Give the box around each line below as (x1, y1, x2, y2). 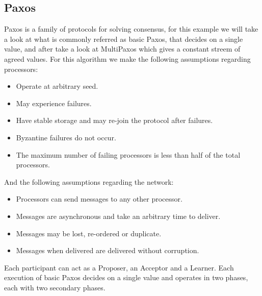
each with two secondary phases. (4, 282, 106, 292)
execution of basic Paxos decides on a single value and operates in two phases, (4, 272, 248, 283)
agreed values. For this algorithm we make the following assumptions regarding (4, 53, 251, 64)
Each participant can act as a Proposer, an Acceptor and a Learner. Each (4, 262, 234, 273)
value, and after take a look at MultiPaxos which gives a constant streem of (4, 43, 241, 54)
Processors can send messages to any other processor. (16, 193, 182, 204)
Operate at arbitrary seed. (16, 81, 98, 91)
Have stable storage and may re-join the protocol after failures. (16, 115, 213, 126)
